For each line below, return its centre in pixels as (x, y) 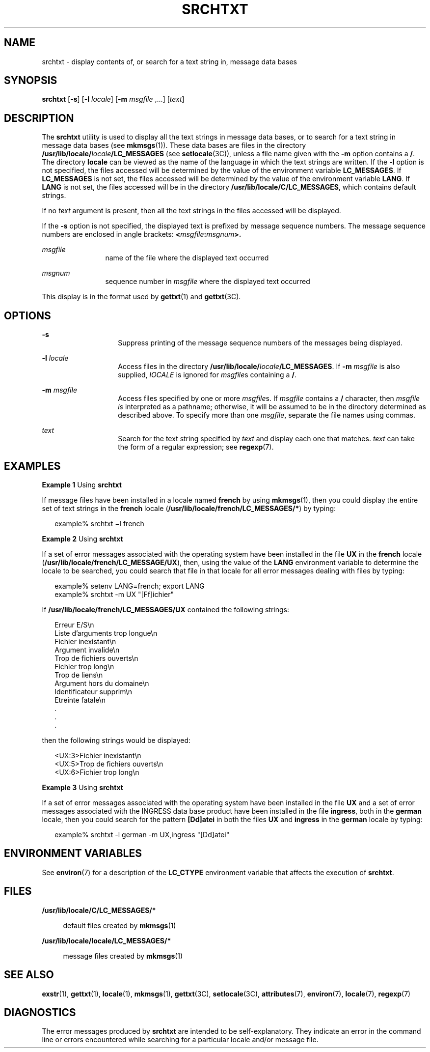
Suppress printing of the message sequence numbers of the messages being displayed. (260, 343)
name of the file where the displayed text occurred (187, 258)
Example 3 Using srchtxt (82, 787)
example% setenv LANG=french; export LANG (130, 586)
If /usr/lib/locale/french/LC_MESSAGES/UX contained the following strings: (166, 609)
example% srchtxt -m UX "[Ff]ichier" (114, 594)
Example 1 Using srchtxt (82, 484)
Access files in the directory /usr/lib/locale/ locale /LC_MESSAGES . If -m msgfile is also (259, 367)
